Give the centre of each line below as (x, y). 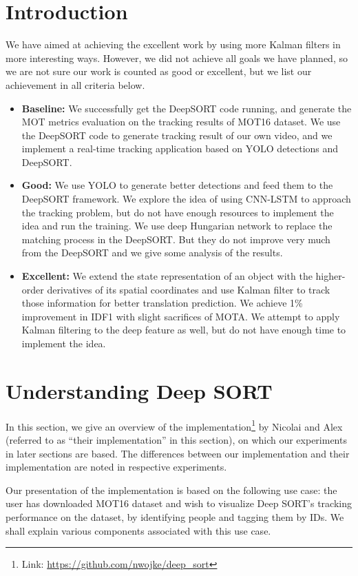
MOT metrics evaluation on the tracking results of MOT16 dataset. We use (181, 122)
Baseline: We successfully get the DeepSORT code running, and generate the (187, 108)
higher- (330, 276)
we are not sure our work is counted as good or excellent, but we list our (159, 71)
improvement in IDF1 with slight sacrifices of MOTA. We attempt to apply (181, 316)
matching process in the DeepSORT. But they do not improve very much (176, 239)
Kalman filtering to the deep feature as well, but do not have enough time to (184, 330)
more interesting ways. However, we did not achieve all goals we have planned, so (177, 58)
